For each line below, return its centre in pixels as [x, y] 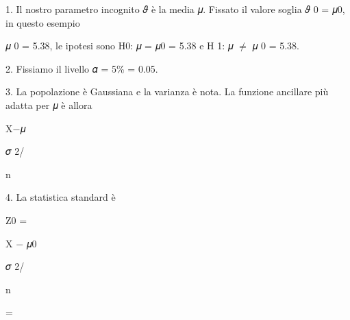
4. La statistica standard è [61, 197]
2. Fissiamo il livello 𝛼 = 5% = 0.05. [82, 68]
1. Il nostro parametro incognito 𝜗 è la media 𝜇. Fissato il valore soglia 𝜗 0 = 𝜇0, [175, 9]
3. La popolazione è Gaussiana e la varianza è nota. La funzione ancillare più [167, 91]
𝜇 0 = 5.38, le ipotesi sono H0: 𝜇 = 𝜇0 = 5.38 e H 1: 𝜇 [120, 46]
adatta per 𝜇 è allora [49, 104]
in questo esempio [43, 22]
